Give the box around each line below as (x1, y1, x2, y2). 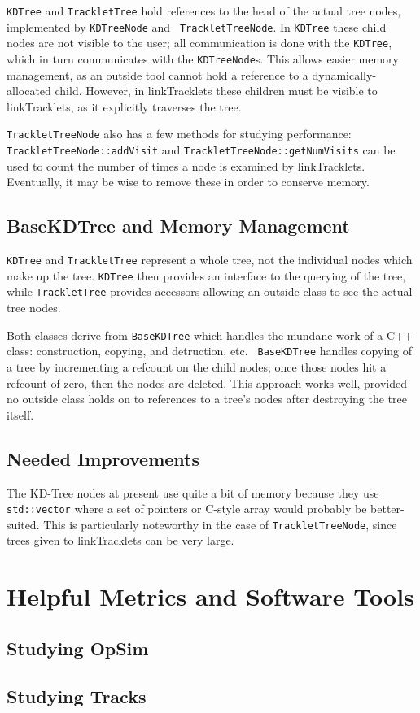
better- (370, 500, 405, 517)
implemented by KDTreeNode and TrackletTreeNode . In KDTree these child (7, 18, 387, 35)
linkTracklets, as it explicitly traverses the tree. (7, 98, 242, 115)
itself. (7, 406, 34, 423)
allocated (7, 82, 51, 99)
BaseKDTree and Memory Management (7, 213, 350, 238)
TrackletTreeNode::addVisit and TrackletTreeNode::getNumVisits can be (7, 141, 396, 159)
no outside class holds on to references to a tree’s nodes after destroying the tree (7, 390, 407, 407)
